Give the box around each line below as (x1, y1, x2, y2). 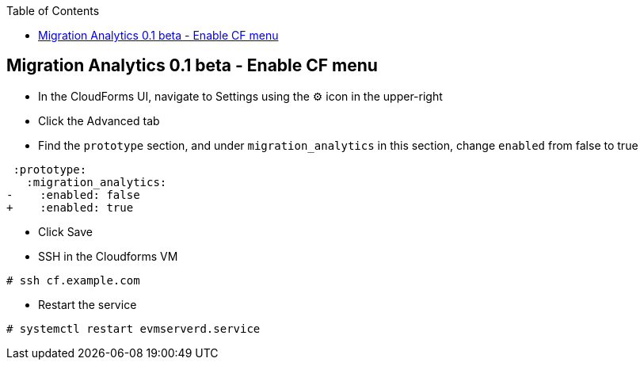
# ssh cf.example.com (6, 273, 140, 287)
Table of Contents (6, 4, 100, 17)
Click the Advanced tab (38, 113, 160, 128)
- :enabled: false (6, 188, 140, 201)
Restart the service (38, 297, 137, 311)
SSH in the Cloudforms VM (38, 249, 178, 263)
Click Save (38, 224, 93, 238)
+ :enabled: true (6, 200, 134, 214)
